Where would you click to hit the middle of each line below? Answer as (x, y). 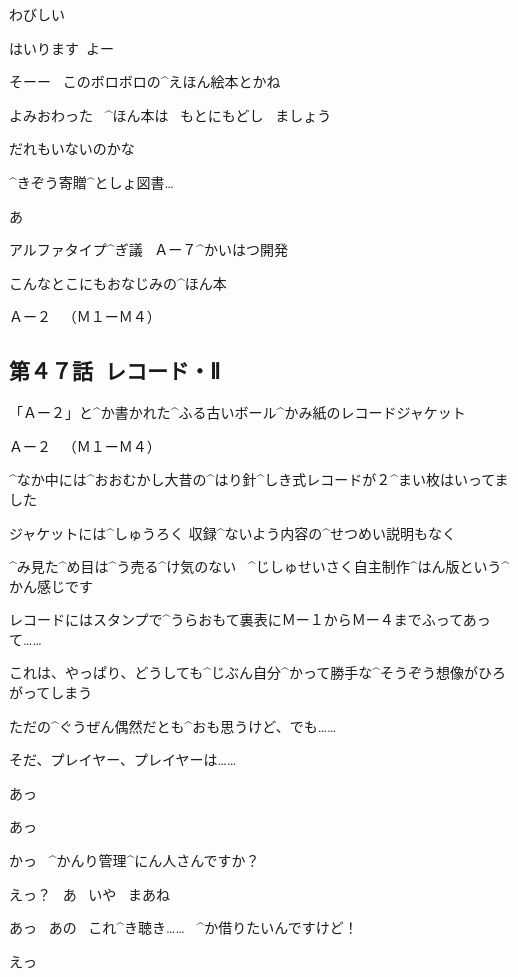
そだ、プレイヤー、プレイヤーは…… (123, 759)
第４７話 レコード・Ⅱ (115, 370)
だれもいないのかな (72, 148)
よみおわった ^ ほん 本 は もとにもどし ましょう (170, 114)
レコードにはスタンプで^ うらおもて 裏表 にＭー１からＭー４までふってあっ (250, 619)
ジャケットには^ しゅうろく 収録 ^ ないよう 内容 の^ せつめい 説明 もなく (233, 532)
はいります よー (61, 47)
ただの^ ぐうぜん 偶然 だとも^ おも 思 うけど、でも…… (173, 725)
